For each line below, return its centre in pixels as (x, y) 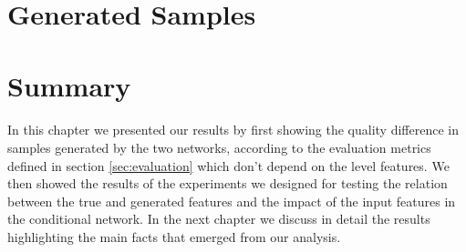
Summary (69, 85)
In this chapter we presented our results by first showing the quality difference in (233, 130)
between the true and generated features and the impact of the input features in (232, 201)
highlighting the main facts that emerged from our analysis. (174, 236)
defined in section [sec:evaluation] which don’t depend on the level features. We (228, 165)
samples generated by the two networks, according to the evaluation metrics (219, 147)
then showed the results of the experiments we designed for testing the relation (228, 183)
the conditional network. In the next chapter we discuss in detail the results (219, 219)
